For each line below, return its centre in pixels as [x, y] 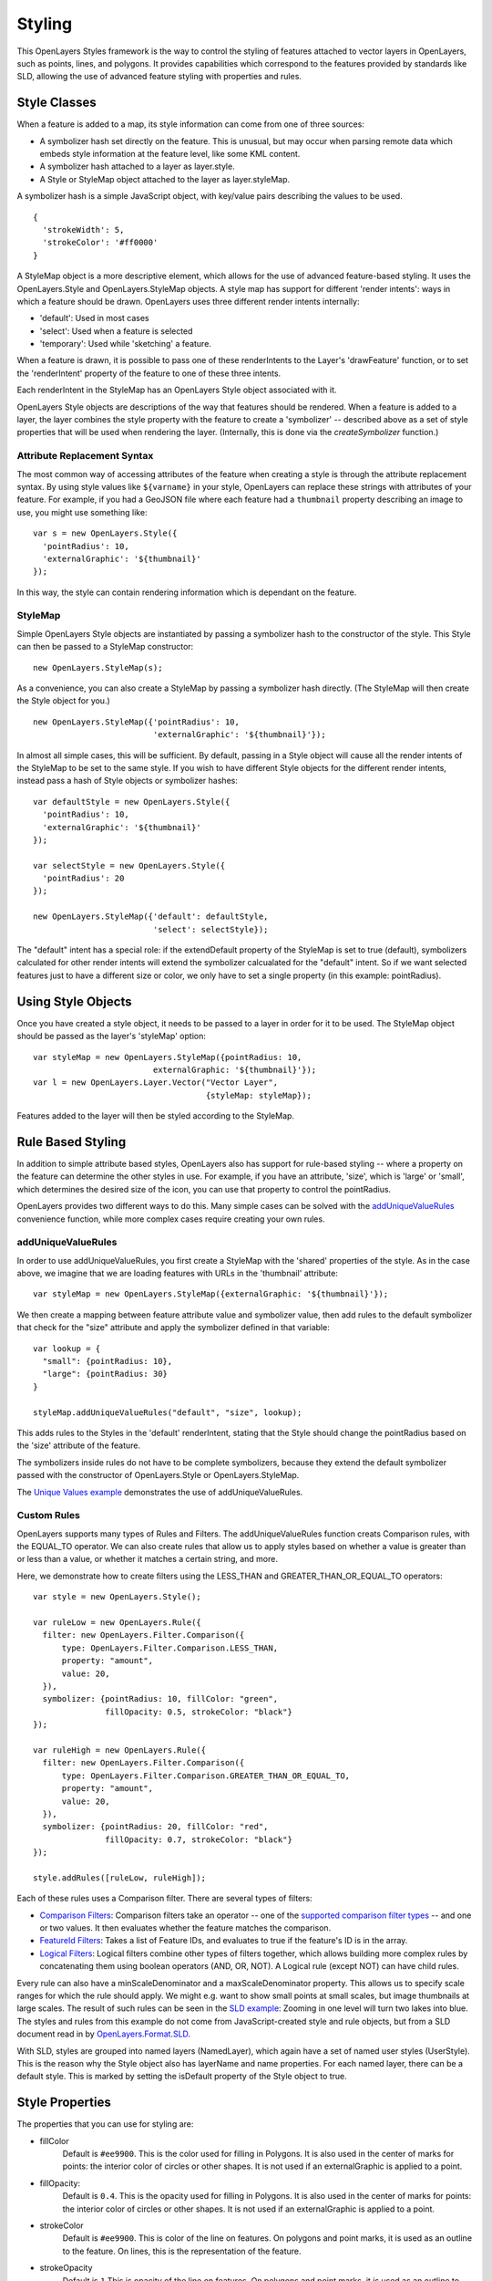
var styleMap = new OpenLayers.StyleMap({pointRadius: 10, [168, 1057]
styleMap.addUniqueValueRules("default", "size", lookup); [168, 1412]
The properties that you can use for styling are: [105, 2124]
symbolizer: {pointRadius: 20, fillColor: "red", [155, 1827]
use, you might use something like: [82, 512]
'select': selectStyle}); [210, 929]
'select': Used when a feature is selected [116, 331]
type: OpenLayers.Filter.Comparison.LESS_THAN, [169, 1648]
